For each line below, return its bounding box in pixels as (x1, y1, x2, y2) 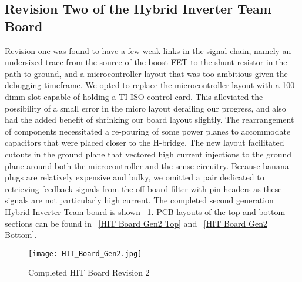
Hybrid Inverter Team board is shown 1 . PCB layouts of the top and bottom (5, 205, 286, 217)
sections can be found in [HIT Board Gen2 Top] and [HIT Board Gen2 (5, 217, 267, 229)
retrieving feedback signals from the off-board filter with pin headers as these (5, 182, 282, 194)
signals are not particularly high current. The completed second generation (5, 194, 274, 206)
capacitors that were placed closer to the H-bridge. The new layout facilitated (5, 136, 284, 149)
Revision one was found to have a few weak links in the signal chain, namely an (5, 44, 291, 56)
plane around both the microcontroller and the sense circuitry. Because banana (5, 159, 289, 172)
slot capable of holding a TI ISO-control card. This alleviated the (28, 90, 263, 102)
